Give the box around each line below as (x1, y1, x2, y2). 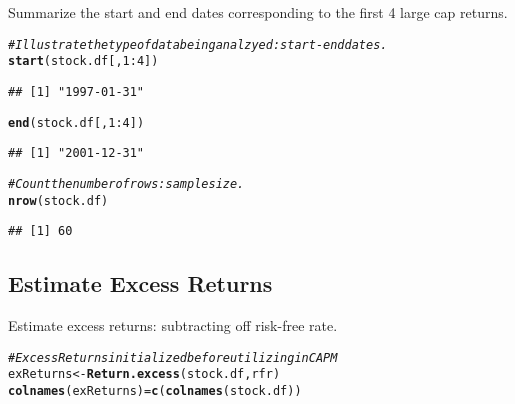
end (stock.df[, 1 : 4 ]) (8, 115, 145, 130)
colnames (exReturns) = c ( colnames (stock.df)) (8, 383, 302, 398)
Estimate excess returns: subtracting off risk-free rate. (8, 315, 338, 336)
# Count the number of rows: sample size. (8, 176, 245, 191)
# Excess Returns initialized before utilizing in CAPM (8, 350, 338, 365)
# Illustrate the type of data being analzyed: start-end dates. (8, 37, 388, 52)
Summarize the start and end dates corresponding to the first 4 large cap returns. (8, 2, 508, 22)
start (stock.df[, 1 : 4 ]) (8, 54, 159, 69)
